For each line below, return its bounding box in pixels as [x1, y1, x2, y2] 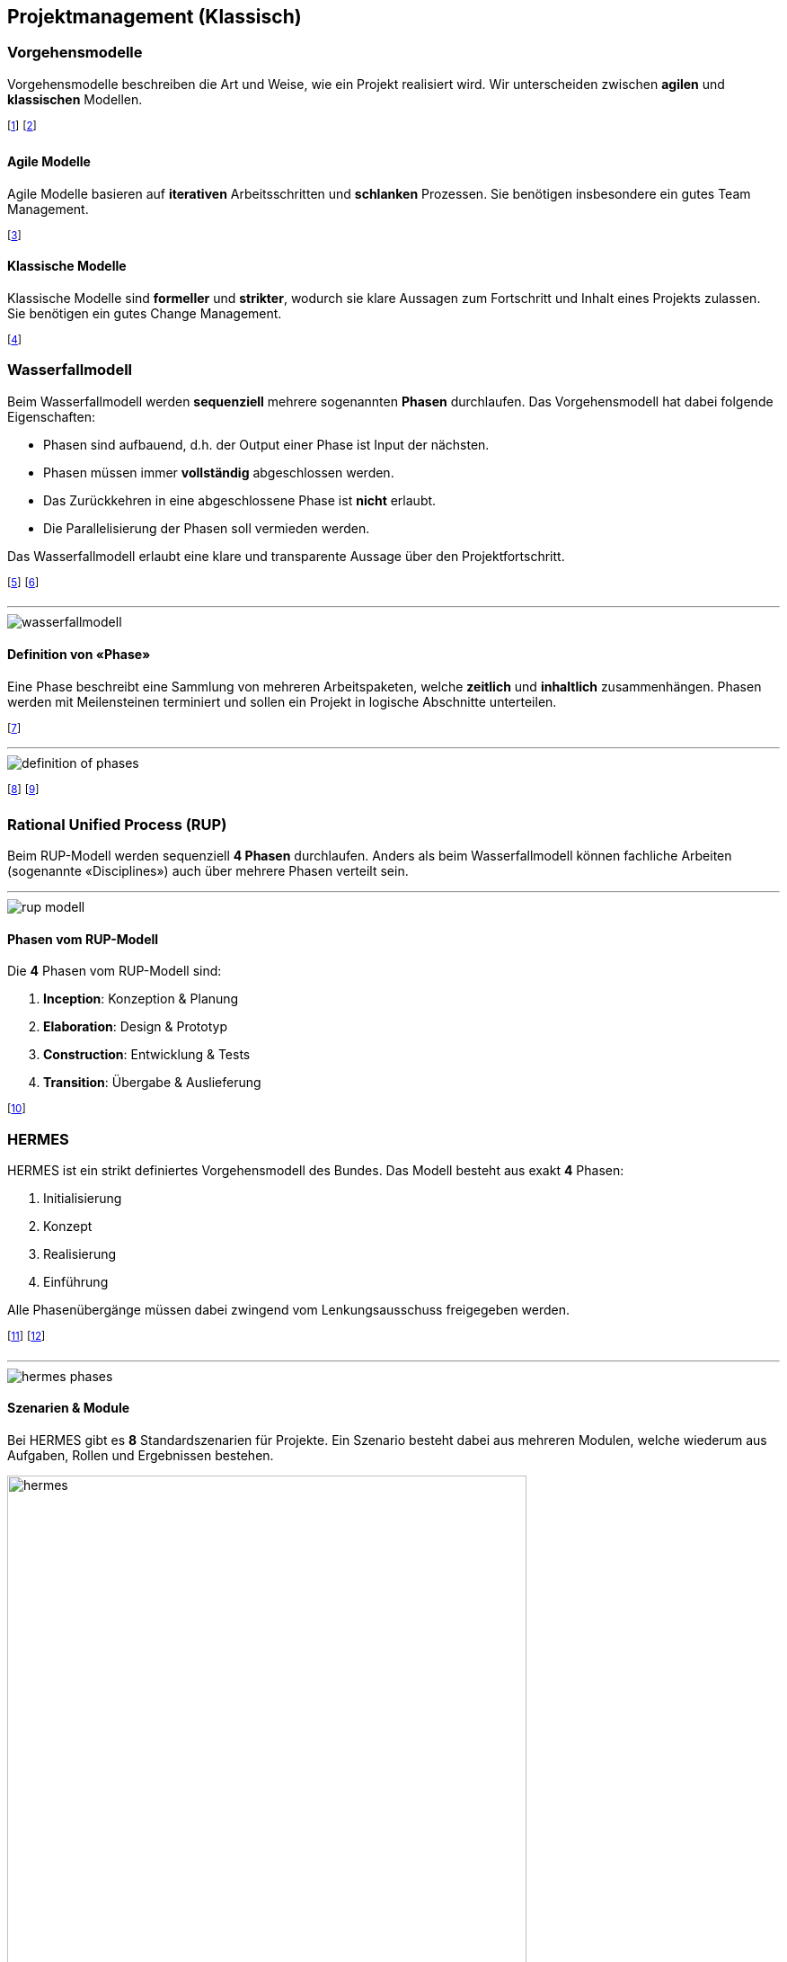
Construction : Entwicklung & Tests [43, 1047, 251, 1063]
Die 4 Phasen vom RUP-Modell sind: [7, 963, 222, 979]
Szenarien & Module [7, 1400, 130, 1416]
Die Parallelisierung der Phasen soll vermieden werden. [43, 520, 370, 536]
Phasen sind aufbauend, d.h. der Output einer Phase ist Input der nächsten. [43, 436, 490, 452]
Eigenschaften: [7, 408, 95, 424]
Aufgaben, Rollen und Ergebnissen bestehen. [7, 1447, 274, 1463]
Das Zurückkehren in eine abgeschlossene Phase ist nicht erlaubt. [43, 492, 437, 508]
